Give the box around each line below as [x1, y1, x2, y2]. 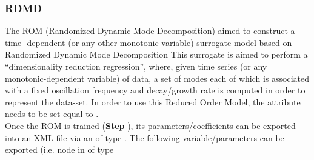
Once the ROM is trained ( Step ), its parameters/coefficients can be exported [5, 119, 296, 132]
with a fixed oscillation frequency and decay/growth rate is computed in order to [5, 84, 306, 96]
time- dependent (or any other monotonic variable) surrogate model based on [5, 36, 292, 48]
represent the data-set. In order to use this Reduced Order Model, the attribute [5, 95, 301, 108]
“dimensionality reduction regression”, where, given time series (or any [5, 60, 267, 72]
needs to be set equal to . [5, 107, 99, 120]
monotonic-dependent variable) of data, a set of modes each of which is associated [5, 72, 310, 84]
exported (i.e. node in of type [5, 143, 114, 156]
